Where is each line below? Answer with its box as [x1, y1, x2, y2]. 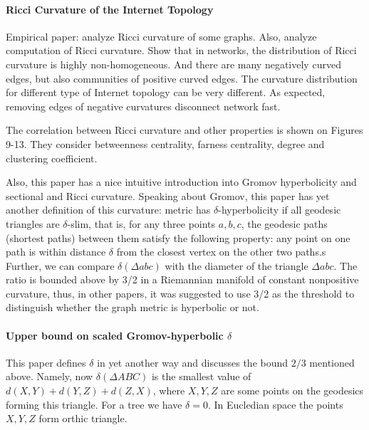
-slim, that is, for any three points [67, 216, 216, 231]
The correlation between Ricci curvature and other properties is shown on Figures [6, 122, 363, 137]
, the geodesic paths [241, 216, 328, 231]
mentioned [309, 355, 355, 369]
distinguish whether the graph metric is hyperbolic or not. [6, 300, 259, 315]
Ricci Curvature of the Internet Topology [6, 1, 214, 16]
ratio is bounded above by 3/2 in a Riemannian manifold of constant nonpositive [6, 272, 359, 287]
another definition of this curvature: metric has [6, 202, 211, 217]
